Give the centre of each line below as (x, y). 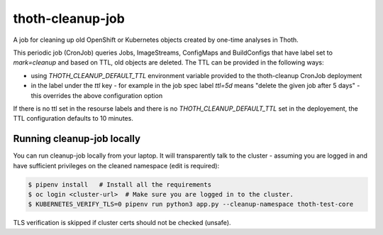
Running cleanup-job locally (77, 139)
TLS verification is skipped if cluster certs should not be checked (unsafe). (122, 223)
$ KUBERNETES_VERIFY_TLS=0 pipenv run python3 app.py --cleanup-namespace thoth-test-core (191, 204)
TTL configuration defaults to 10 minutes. (73, 119)
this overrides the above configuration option (97, 95)
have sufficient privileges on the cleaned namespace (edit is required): (116, 165)
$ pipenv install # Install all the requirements (120, 184)
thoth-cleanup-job (69, 18)
